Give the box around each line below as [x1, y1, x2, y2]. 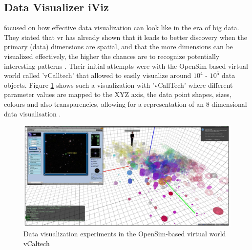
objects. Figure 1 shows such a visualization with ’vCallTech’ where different [4, 79, 233, 90]
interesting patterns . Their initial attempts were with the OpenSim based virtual [4, 60, 248, 71]
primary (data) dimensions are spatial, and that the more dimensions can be [4, 41, 233, 52]
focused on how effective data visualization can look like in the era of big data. [4, 22, 239, 33]
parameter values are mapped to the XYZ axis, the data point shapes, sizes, [4, 89, 231, 99]
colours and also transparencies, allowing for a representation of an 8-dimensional [4, 98, 247, 109]
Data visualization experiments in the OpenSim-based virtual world [23, 229, 226, 238]
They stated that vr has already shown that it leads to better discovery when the [4, 32, 247, 42]
